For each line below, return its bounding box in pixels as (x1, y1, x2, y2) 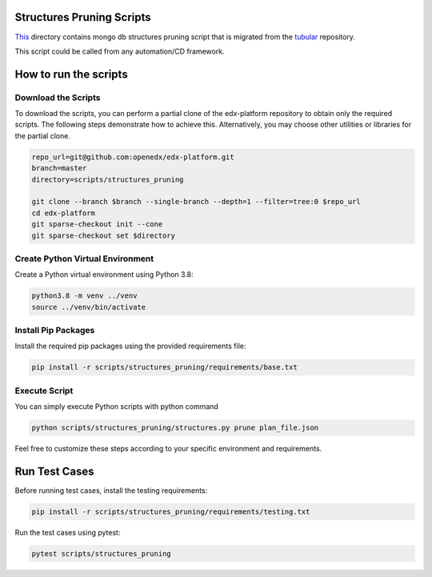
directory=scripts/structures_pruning (31, 174, 184, 184)
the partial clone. (14, 130, 71, 140)
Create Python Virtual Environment (14, 253, 154, 264)
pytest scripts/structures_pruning (31, 549, 171, 558)
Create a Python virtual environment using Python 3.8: (14, 270, 194, 279)
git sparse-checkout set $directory (31, 230, 176, 240)
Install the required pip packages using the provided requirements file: (14, 341, 246, 351)
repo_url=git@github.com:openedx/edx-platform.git (31, 152, 235, 162)
